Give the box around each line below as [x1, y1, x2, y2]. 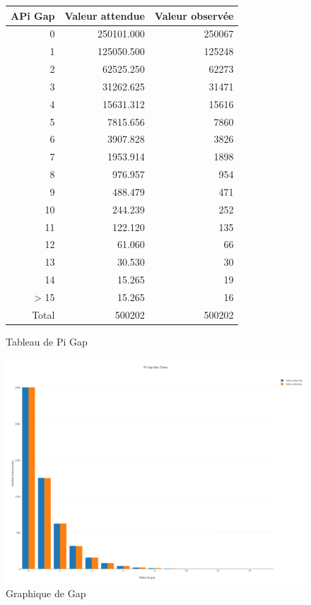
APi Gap [11, 8, 55, 23]
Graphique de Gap [6, 586, 86, 601]
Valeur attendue [64, 8, 145, 23]
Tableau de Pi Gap [6, 334, 88, 348]
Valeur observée [154, 8, 234, 23]
